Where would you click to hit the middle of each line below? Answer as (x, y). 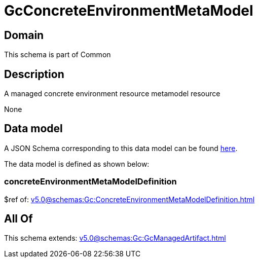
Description (34, 74)
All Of (18, 219)
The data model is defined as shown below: (77, 164)
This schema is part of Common (58, 55)
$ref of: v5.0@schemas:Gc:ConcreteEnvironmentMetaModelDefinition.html (129, 199)
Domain (24, 35)
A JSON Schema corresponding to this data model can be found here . (121, 148)
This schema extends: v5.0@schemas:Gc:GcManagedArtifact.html (115, 238)
